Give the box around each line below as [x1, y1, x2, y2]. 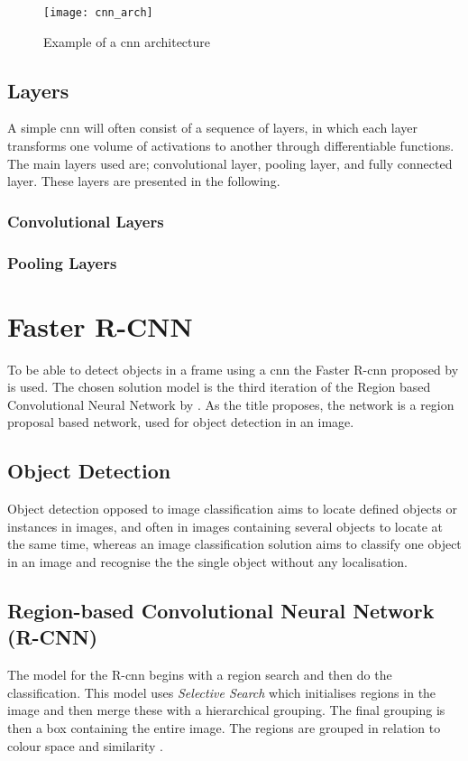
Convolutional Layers [7, 209, 164, 232]
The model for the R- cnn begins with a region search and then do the [7, 665, 392, 684]
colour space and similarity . [7, 736, 163, 755]
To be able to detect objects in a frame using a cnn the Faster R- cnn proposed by [7, 359, 459, 378]
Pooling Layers [7, 251, 117, 274]
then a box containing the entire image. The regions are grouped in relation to [7, 718, 441, 737]
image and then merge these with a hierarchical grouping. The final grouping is [7, 701, 445, 719]
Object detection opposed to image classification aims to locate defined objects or [7, 499, 457, 518]
